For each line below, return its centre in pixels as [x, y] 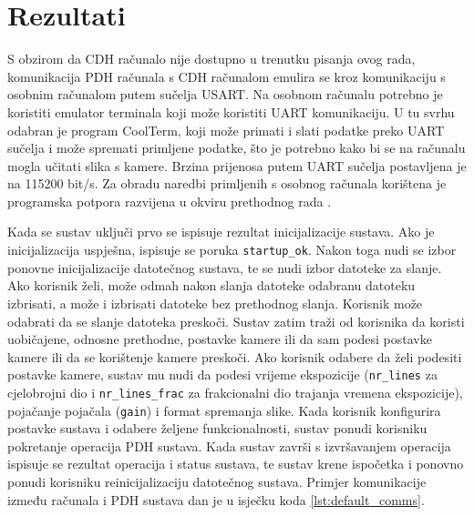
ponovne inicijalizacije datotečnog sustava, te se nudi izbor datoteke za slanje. [225, 267]
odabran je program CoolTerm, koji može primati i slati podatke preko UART [226, 130]
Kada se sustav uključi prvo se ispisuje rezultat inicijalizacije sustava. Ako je [221, 232]
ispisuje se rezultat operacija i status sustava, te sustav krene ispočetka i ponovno [236, 464]
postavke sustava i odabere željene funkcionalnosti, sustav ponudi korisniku [217, 428]
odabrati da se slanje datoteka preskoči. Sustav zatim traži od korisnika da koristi [236, 321]
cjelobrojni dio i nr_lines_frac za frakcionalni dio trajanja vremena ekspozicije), [235, 392]
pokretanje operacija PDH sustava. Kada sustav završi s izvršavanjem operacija [229, 445]
